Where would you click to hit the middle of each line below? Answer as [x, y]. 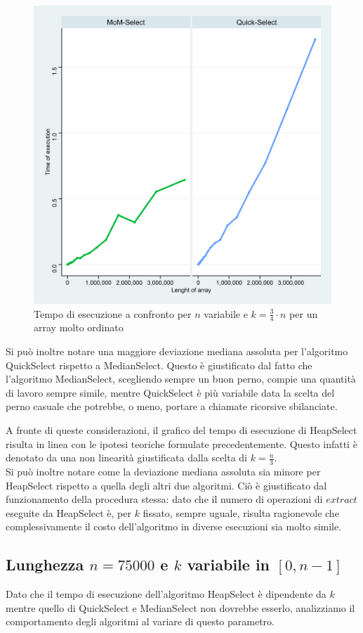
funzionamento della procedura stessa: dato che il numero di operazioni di [164, 499]
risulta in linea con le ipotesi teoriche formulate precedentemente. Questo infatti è [181, 443]
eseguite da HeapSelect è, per [68, 512]
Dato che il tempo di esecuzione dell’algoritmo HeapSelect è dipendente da [166, 594]
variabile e [226, 313]
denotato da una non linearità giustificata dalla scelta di [127, 458]
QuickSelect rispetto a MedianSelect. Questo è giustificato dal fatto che [159, 365]
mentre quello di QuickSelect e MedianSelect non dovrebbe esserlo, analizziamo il [180, 607]
